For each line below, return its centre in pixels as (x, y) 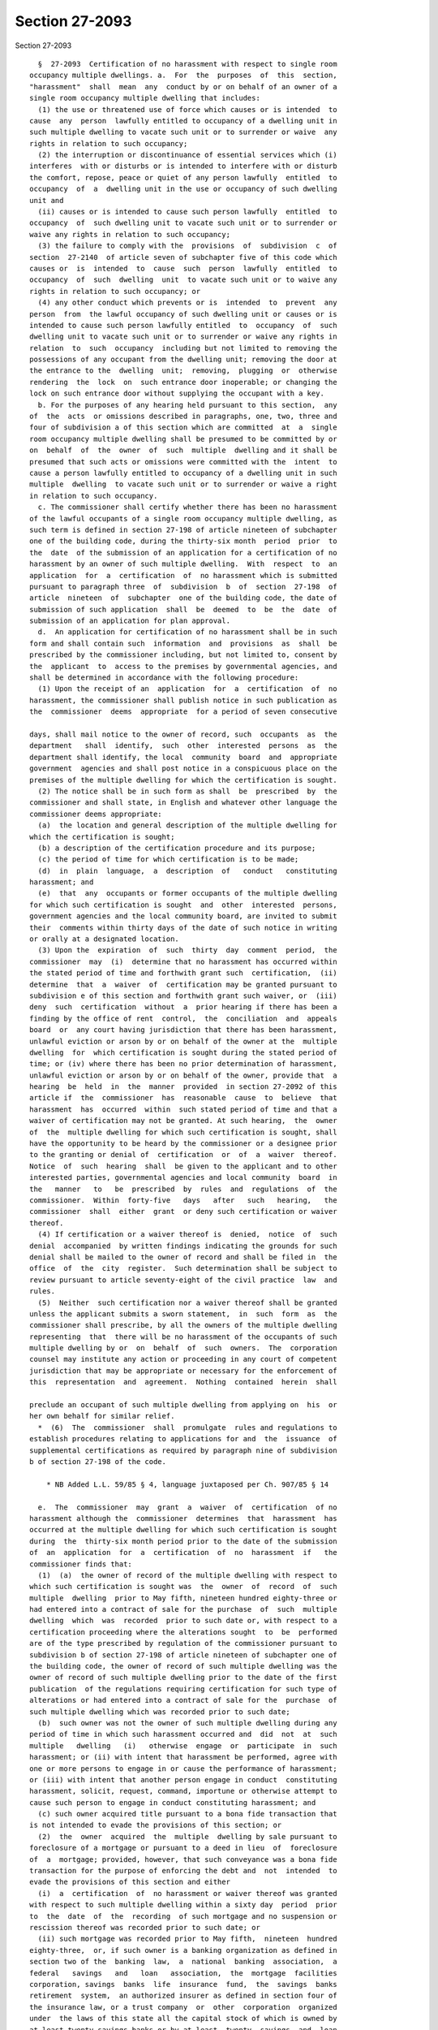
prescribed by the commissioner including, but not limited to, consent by (183, 655)
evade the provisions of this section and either (130, 1882)
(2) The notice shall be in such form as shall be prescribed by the (187, 791)
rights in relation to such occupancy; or (115, 291)
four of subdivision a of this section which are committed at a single (183, 428)
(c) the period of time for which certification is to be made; (168, 860)
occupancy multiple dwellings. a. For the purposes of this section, (183, 76)
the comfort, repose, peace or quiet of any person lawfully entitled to (183, 177)
